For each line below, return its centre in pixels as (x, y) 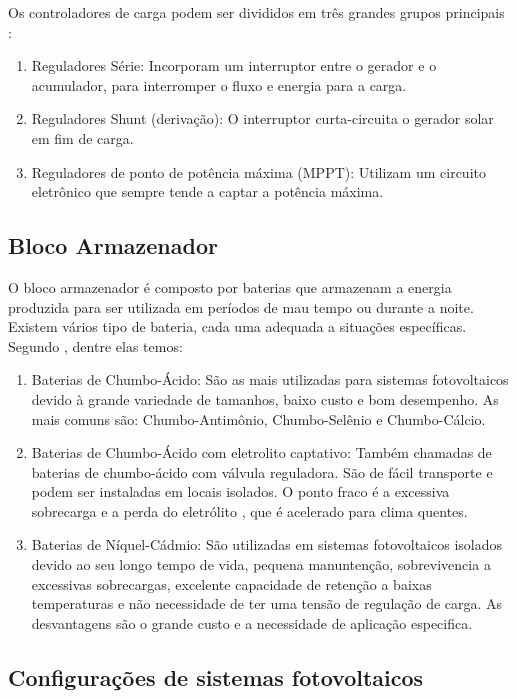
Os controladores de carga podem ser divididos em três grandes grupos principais (256, 12)
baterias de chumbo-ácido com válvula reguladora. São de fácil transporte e (262, 471)
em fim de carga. (82, 137)
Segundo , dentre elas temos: (95, 345)
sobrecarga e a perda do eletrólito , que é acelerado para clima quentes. (249, 510)
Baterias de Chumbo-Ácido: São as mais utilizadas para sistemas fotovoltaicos (270, 379)
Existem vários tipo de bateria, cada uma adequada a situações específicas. (237, 326)
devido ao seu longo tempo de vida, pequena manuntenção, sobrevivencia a (261, 564)
